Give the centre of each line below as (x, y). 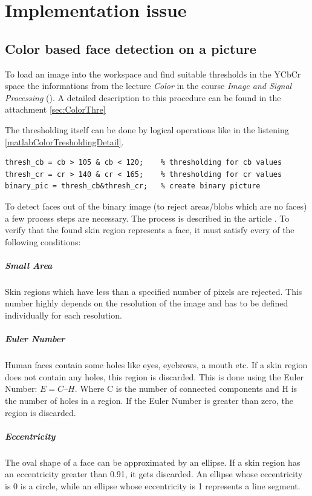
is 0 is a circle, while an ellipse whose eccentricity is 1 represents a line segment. (153, 485)
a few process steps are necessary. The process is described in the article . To (147, 218)
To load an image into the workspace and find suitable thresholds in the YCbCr (153, 74)
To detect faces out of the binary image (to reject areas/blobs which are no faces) (156, 206)
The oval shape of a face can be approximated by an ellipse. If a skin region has (153, 462)
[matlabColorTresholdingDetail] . (64, 141)
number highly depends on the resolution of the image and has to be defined (147, 303)
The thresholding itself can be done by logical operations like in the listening (147, 129)
